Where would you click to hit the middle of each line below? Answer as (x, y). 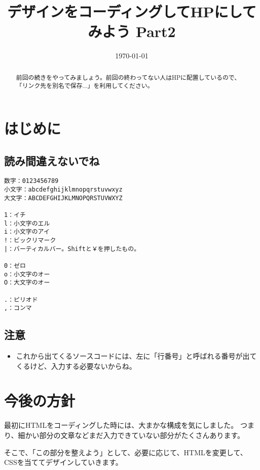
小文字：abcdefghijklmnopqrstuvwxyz (63, 190)
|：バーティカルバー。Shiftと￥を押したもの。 (72, 249)
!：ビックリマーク (30, 240)
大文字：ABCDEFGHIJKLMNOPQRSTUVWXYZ (63, 198)
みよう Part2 (132, 31)
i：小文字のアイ (27, 232)
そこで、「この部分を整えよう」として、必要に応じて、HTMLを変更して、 (126, 452)
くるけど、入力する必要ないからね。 (76, 366)
